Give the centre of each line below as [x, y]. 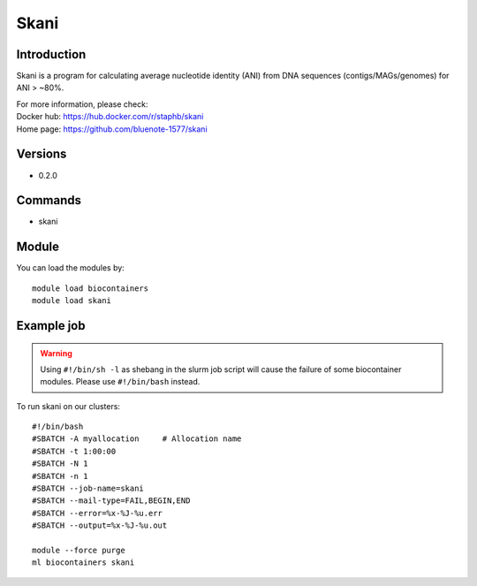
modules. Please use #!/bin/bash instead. [120, 382]
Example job [51, 326]
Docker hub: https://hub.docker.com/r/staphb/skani [110, 117]
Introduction [51, 54]
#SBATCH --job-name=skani [88, 489]
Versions [42, 154]
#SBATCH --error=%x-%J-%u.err [98, 513]
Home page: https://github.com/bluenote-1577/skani [112, 129]
